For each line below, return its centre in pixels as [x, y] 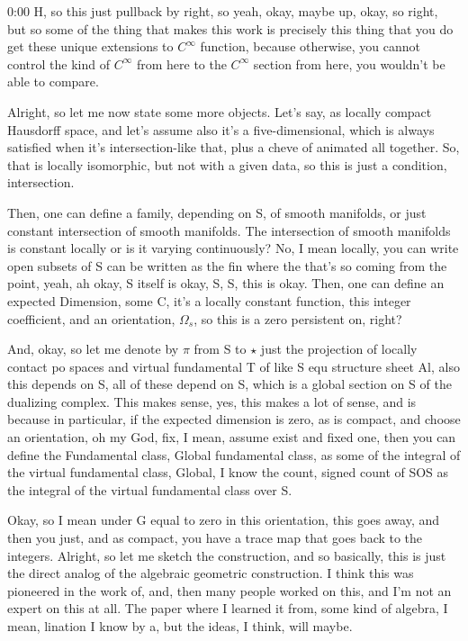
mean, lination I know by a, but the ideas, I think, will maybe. [180, 626]
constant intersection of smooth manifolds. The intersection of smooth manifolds [229, 230]
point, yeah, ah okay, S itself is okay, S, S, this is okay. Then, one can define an [226, 283]
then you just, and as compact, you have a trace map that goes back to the [215, 538]
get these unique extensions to [90, 46]
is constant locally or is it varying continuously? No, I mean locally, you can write [233, 248]
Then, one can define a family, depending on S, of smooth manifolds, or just [217, 212]
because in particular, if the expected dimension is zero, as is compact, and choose [234, 419]
